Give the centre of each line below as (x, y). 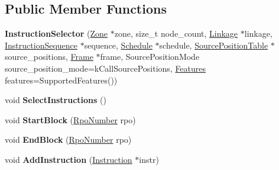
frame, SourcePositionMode (150, 57)
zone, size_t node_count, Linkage (176, 33)
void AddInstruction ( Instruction (69, 159)
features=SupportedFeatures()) (61, 80)
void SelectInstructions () (56, 100)
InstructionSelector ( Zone (56, 33)
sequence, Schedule (118, 45)
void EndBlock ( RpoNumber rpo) (68, 139)
